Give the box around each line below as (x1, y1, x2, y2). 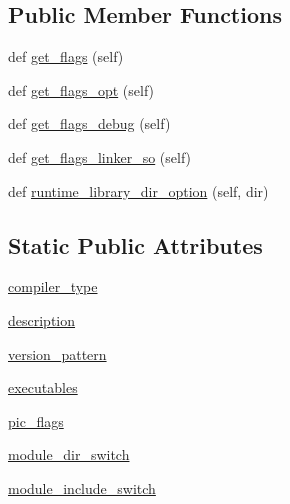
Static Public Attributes (8, 229, 263, 260)
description (8, 309, 76, 330)
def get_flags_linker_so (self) (8, 146, 192, 167)
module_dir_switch (8, 444, 130, 465)
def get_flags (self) (8, 46, 124, 67)
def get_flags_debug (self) (8, 113, 171, 134)
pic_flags (8, 410, 64, 431)
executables (8, 377, 78, 398)
